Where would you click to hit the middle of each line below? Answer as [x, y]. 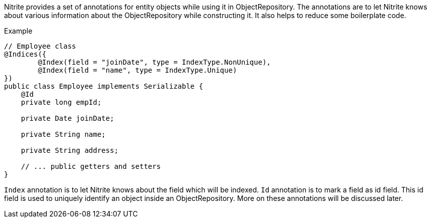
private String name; [63, 134]
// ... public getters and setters [91, 166]
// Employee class [40, 46]
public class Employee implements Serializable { [104, 86]
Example [18, 31]
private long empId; [61, 102]
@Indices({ [25, 54]
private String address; [70, 150]
